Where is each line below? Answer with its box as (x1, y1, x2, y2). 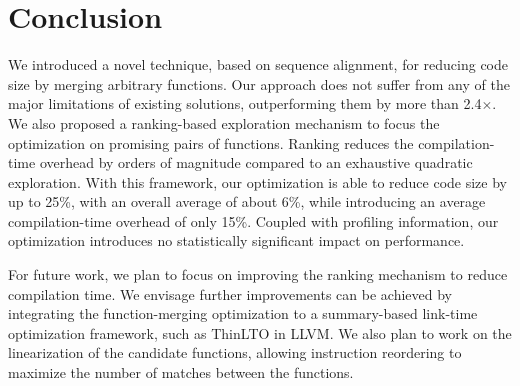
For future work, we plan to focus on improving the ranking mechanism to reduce (8, 264, 508, 285)
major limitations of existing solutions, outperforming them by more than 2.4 (8, 93, 482, 114)
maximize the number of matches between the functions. (8, 362, 354, 383)
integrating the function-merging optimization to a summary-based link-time (8, 303, 478, 324)
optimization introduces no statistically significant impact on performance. (8, 230, 465, 251)
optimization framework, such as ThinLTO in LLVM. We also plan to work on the (8, 322, 512, 343)
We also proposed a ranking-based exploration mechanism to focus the (8, 112, 440, 133)
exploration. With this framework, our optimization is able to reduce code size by (8, 171, 507, 192)
